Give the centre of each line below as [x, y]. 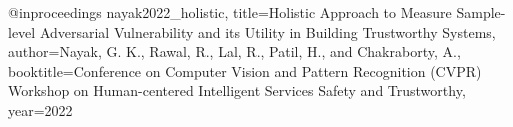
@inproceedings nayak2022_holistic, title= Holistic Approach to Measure [230, 12]
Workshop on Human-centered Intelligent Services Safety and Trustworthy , [237, 90]
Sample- [481, 12]
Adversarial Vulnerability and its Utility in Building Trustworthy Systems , [267, 31]
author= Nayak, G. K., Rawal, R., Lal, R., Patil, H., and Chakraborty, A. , [234, 51]
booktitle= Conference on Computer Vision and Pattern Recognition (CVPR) [245, 70]
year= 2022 [40, 109]
